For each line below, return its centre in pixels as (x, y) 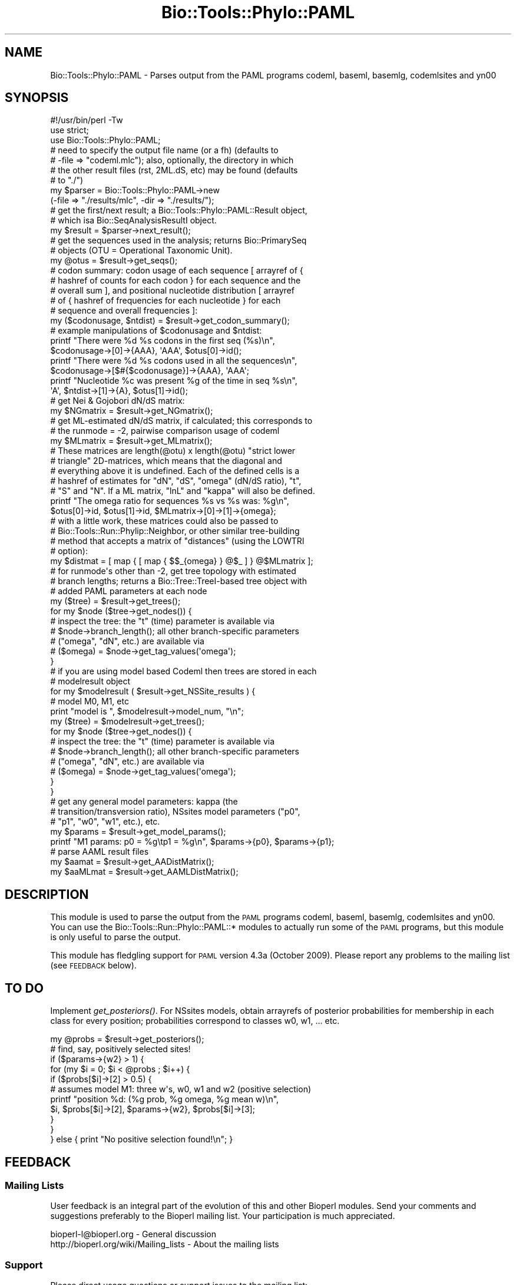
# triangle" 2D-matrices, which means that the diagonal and (166, 461)
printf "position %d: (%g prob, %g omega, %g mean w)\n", (165, 1099)
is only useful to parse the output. (115, 937)
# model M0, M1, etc (90, 701)
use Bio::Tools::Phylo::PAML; (105, 140)
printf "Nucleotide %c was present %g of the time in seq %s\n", (174, 381)
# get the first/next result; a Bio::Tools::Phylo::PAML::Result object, (179, 210)
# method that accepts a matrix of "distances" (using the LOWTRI (177, 541)
